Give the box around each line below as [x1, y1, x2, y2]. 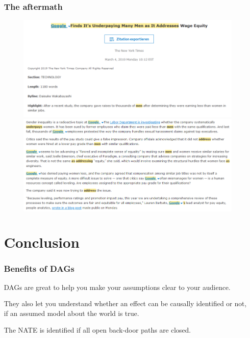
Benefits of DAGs [4, 262, 75, 275]
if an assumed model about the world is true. [4, 308, 139, 318]
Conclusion [4, 232, 80, 252]
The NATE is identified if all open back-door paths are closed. [4, 324, 191, 335]
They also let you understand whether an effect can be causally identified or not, [4, 298, 247, 309]
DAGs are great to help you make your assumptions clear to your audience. [4, 282, 230, 292]
